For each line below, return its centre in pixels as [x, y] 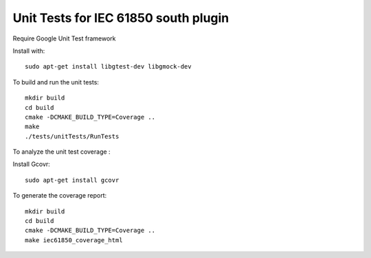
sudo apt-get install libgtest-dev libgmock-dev [108, 67]
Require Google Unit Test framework [64, 38]
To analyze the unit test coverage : [61, 152]
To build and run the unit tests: [56, 82]
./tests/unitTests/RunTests [72, 136]
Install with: [29, 51]
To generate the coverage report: [60, 196]
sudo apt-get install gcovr [72, 180]
